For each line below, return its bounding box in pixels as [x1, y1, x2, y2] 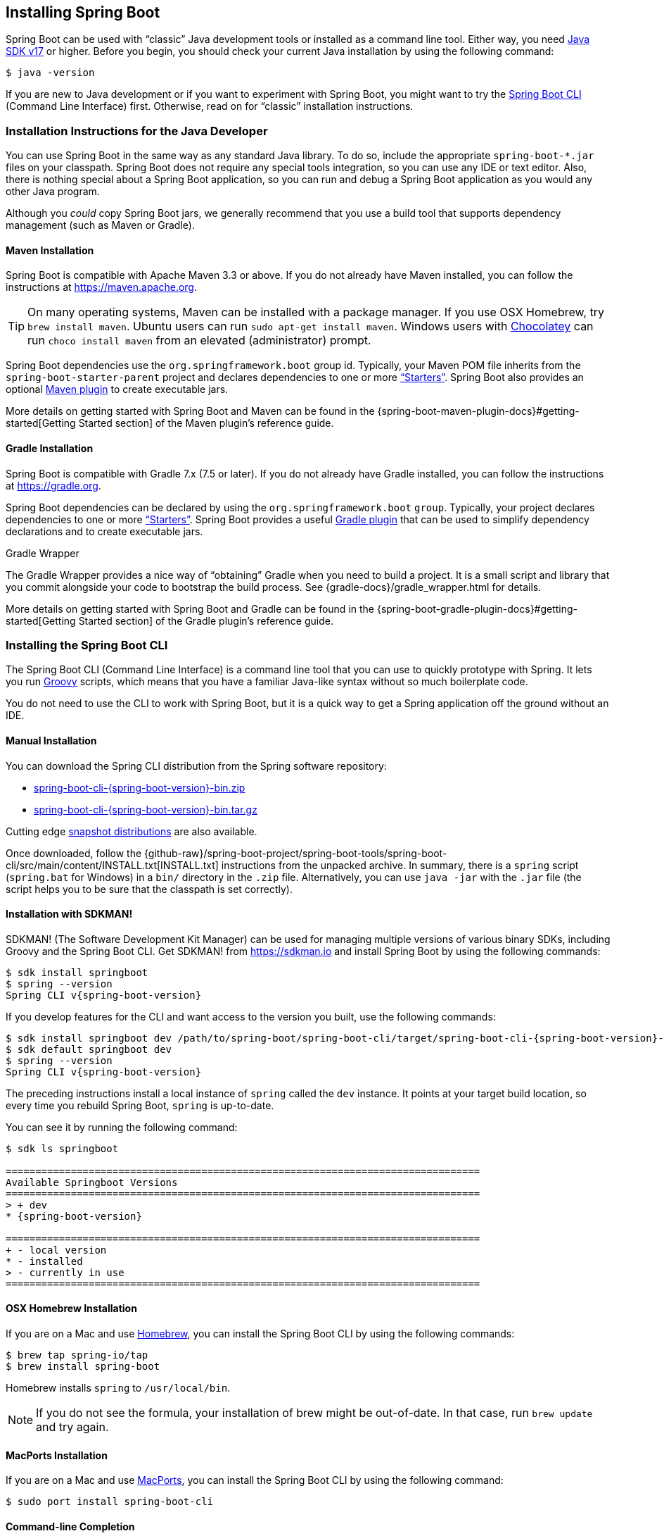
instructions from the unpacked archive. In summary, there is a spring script [221, 858, 579, 871]
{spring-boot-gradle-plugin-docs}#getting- [376, 602, 578, 615]
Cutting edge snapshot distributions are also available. [6, 825, 257, 837]
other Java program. [6, 185, 100, 198]
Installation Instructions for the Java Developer [6, 123, 268, 138]
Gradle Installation [6, 442, 94, 454]
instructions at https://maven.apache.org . [6, 281, 198, 294]
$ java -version [6, 67, 95, 79]
